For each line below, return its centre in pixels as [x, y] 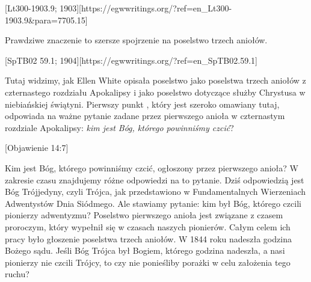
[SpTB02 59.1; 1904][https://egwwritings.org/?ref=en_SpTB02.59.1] [131, 60]
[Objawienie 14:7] [37, 148]
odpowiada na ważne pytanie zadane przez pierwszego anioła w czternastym [145, 116]
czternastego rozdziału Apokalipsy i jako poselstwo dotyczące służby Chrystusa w [155, 92]
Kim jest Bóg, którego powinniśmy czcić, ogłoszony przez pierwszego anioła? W [152, 167]
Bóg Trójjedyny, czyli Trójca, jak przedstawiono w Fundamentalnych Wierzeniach [155, 192]
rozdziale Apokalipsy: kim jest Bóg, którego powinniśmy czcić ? [119, 127]
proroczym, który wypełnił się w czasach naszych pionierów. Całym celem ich [148, 226]
